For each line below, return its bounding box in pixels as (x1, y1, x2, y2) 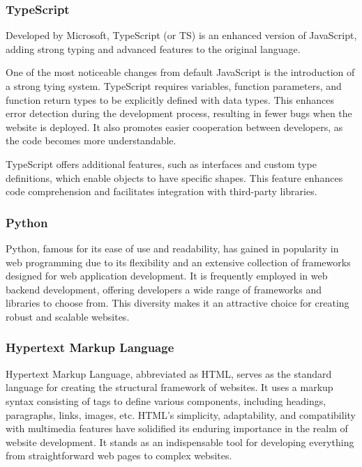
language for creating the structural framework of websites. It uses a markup (6, 380, 333, 395)
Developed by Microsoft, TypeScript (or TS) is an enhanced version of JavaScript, (6, 28, 357, 43)
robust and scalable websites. (6, 309, 130, 323)
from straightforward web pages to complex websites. (6, 448, 232, 463)
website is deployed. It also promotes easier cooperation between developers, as (6, 119, 343, 134)
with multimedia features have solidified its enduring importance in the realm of (6, 421, 348, 436)
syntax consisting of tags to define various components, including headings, (6, 393, 326, 408)
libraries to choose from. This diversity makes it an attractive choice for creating (6, 296, 349, 310)
